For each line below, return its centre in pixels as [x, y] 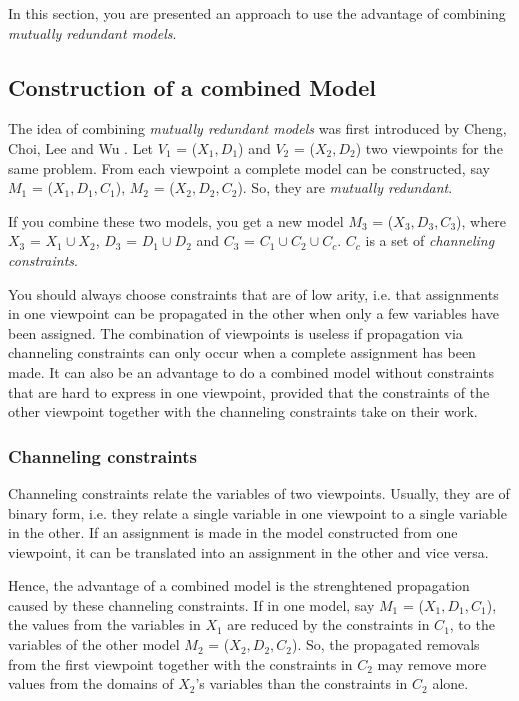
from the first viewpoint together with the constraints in [180, 663]
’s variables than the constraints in [301, 683]
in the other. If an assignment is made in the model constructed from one [233, 532]
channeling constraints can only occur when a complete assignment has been [242, 352]
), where [481, 220]
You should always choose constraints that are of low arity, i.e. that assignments [253, 293]
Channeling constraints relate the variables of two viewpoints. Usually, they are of [259, 492]
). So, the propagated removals [386, 644]
